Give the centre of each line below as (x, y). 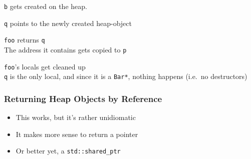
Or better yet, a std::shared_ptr (68, 151)
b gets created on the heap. (46, 6)
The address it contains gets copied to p (65, 49)
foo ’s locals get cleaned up (45, 66)
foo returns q (25, 40)
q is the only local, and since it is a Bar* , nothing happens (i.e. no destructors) (126, 76)
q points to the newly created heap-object (68, 23)
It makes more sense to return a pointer (77, 134)
